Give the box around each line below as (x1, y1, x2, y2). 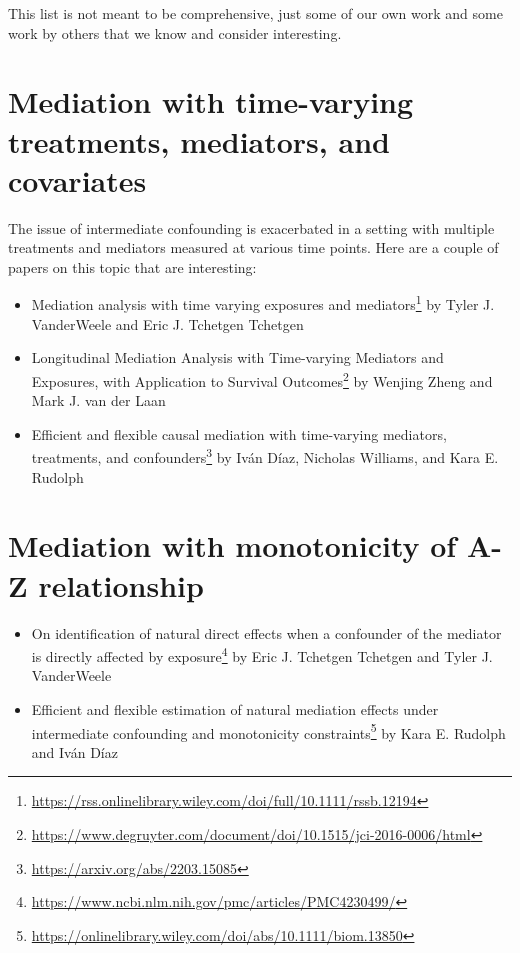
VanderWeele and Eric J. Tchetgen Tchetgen (31, 313, 304, 334)
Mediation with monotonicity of (8, 525, 457, 566)
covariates (8, 159, 147, 200)
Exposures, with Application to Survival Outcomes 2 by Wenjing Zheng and (31, 367, 493, 391)
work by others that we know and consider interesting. (8, 22, 342, 43)
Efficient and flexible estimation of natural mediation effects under (31, 698, 439, 719)
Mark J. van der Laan (31, 390, 166, 411)
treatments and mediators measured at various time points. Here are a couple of (8, 237, 499, 258)
